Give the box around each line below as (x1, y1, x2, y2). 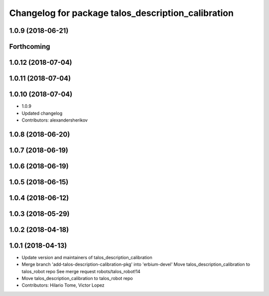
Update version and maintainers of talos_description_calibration (21, 254, 152, 260)
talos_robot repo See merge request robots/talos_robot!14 (21, 268, 140, 274)
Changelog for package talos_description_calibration (9, 7, 234, 18)
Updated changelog (21, 110, 63, 116)
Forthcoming (9, 42, 50, 51)
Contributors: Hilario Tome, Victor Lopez (21, 282, 105, 289)
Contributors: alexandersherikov (21, 117, 88, 123)
